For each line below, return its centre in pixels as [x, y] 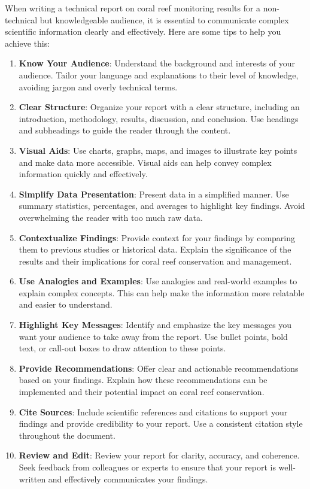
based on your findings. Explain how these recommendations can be [143, 380]
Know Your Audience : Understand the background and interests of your [157, 63]
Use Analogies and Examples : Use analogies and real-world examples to [158, 281]
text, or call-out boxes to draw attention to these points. [122, 348]
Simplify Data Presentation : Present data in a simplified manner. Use [154, 194]
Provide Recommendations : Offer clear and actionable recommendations [159, 368]
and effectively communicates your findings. [128, 479]
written [32, 479]
